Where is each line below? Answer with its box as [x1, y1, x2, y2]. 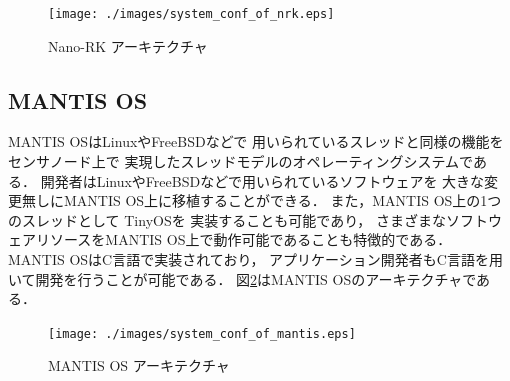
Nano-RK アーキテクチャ [48, 35, 208, 56]
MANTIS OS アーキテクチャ [48, 355, 230, 376]
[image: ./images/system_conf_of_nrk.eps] [48, 7, 335, 21]
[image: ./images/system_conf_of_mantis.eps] [48, 326, 356, 341]
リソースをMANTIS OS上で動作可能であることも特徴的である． [35, 229, 452, 250]
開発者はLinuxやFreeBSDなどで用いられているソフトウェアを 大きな [40, 170, 485, 191]
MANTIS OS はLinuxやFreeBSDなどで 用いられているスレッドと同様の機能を [8, 131, 504, 152]
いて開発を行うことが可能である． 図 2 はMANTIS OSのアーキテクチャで [8, 268, 477, 289]
